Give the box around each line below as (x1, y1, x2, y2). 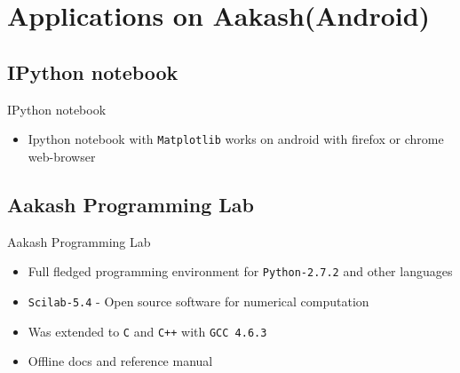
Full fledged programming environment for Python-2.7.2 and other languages (28, 262, 453, 281)
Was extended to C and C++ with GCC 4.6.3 (28, 321, 267, 340)
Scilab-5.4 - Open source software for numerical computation (28, 291, 369, 310)
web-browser (28, 147, 96, 165)
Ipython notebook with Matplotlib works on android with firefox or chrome (28, 130, 444, 148)
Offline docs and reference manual (28, 352, 213, 370)
